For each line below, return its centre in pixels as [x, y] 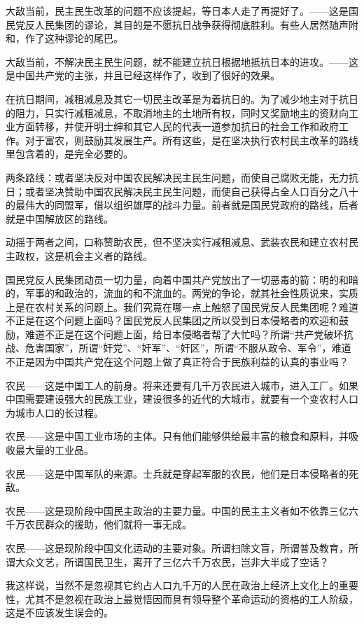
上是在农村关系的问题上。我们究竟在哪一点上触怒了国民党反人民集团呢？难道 [182, 306]
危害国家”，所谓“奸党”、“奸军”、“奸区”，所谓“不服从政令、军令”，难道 [188, 348]
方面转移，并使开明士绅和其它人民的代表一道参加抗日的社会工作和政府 [177, 126]
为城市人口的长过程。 [55, 412]
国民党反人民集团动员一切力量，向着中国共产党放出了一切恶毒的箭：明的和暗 [182, 279]
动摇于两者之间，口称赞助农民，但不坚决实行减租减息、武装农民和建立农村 [177, 242]
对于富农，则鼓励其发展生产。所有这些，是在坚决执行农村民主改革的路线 [191, 140]
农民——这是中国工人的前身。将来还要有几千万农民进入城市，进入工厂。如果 [182, 385]
